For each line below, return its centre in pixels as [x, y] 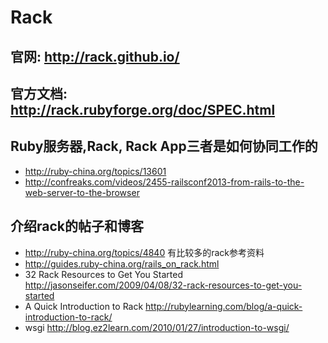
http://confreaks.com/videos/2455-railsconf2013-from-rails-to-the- [164, 182]
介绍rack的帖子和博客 [77, 226]
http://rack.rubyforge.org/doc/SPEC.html [143, 109]
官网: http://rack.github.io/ [95, 56]
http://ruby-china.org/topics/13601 [95, 171]
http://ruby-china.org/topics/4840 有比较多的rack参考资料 [144, 252]
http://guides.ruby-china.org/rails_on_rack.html [122, 263]
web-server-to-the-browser [82, 192]
